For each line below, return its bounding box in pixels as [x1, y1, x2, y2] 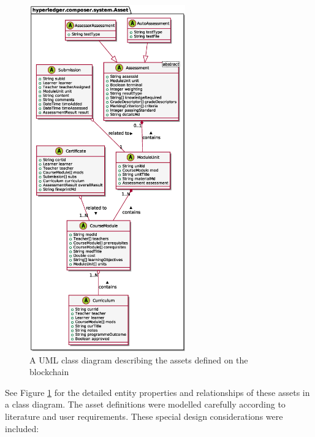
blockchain [29, 365, 69, 378]
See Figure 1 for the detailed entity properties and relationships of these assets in [5, 386, 310, 398]
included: [5, 422, 39, 435]
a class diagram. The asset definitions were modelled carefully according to [5, 398, 286, 411]
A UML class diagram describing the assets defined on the [29, 353, 248, 366]
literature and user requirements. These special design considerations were [5, 410, 283, 423]
